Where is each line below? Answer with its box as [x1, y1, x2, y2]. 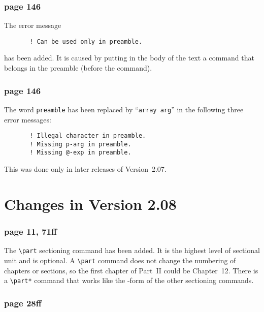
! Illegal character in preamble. [29, 132, 146, 140]
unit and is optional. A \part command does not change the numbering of [4, 255, 236, 265]
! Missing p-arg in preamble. [29, 140, 131, 148]
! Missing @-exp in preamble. [29, 149, 131, 157]
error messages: [4, 114, 51, 124]
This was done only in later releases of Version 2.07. [4, 164, 167, 174]
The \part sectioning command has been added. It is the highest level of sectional [4, 245, 260, 256]
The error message [4, 20, 61, 30]
